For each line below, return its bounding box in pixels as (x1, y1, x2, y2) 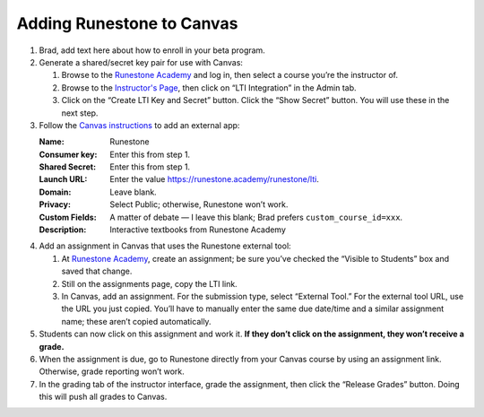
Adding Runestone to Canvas (16, 13, 238, 33)
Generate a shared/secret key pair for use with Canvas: (39, 56, 244, 67)
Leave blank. (109, 187, 157, 197)
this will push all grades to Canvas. (39, 391, 168, 403)
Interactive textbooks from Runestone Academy (109, 224, 287, 235)
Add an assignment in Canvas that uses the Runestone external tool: (39, 240, 291, 251)
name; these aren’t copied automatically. (61, 316, 212, 326)
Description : (39, 224, 87, 235)
